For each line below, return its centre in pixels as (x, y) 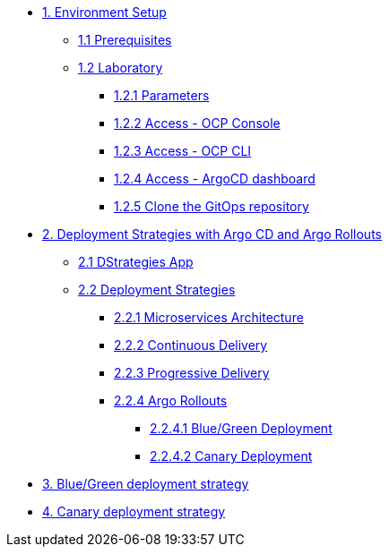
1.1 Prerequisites (125, 40)
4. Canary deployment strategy (134, 511)
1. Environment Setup (104, 12)
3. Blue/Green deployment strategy (146, 484)
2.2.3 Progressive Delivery (192, 373)
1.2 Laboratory (121, 68)
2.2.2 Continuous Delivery (191, 345)
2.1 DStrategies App (136, 262)
